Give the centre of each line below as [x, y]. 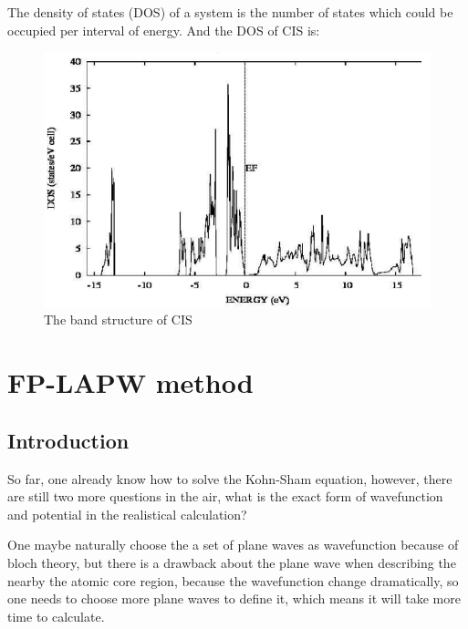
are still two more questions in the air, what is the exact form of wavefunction [225, 496]
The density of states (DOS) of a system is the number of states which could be [230, 12]
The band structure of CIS [118, 320]
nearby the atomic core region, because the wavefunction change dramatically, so [233, 580]
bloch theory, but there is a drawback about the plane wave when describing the [232, 563]
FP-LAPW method [130, 382]
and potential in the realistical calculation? [127, 514]
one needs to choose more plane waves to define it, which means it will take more [234, 598]
